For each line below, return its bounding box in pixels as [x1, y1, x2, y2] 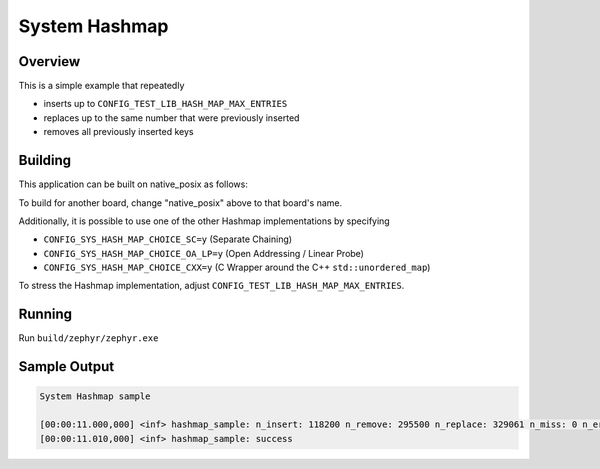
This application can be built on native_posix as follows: [18, 178, 249, 190]
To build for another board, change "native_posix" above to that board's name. [18, 196, 343, 209]
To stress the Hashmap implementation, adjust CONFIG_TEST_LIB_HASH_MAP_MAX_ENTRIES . [18, 280, 405, 292]
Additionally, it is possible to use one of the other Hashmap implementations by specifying [18, 215, 390, 227]
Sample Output [18, 358, 115, 375]
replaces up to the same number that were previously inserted [43, 111, 300, 124]
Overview [18, 53, 81, 70]
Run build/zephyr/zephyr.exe [18, 332, 159, 344]
